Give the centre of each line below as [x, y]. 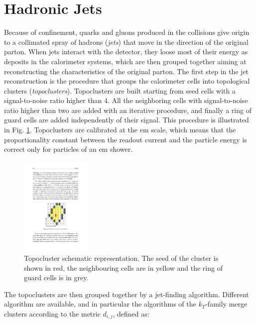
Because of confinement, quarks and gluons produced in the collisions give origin [127, 32]
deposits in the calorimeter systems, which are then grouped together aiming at [125, 61]
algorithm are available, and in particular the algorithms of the [100, 304]
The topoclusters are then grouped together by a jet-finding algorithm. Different [127, 294]
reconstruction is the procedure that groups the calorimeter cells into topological [127, 81]
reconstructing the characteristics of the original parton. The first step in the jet [127, 71]
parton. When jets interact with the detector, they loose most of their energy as [126, 52]
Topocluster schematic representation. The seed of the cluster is [121, 258]
